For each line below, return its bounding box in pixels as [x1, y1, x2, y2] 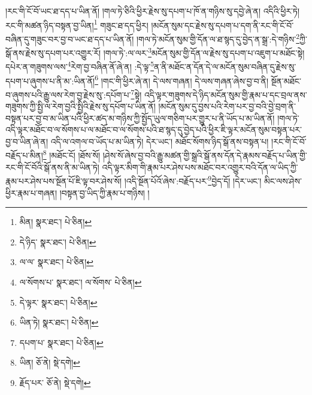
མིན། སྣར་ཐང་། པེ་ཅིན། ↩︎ [19, 215, 92, 228]
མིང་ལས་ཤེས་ [263, 174, 302, 187]
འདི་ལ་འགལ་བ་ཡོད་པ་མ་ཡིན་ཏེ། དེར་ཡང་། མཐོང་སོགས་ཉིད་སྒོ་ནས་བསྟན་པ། [50, 135, 269, 147]
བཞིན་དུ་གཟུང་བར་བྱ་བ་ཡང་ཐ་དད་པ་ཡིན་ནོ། [5, 32, 134, 45]
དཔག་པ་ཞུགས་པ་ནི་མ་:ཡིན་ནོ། [5, 74, 95, 87]
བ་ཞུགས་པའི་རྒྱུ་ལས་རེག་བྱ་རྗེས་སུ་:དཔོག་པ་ [5, 88, 131, 101]
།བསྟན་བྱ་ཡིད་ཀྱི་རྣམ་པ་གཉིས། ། [59, 186, 150, 199]
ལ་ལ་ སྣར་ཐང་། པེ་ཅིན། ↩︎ [19, 256, 94, 268]
